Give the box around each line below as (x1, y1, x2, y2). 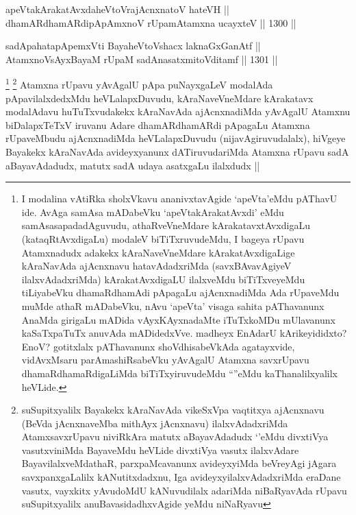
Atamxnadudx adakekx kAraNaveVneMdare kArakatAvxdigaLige (21, 245, 295, 259)
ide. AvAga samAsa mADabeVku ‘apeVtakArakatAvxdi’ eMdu (21, 204, 284, 219)
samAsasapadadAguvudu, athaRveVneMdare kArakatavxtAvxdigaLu (21, 218, 310, 232)
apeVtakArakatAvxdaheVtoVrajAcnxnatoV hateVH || (5, 2, 229, 16)
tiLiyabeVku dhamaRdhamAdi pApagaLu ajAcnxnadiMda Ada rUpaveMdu (21, 285, 340, 300)
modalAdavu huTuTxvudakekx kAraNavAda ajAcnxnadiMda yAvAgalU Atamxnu (5, 104, 351, 119)
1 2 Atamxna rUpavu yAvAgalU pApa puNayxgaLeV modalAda (5, 75, 273, 92)
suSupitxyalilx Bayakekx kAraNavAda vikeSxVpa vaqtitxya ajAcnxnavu (21, 403, 325, 417)
